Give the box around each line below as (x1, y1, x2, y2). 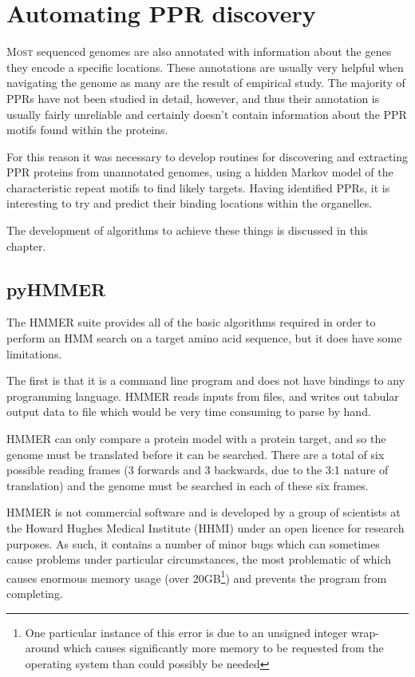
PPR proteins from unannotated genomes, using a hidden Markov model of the (6, 164, 393, 180)
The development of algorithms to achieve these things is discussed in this (6, 222, 368, 239)
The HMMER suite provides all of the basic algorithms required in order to (6, 314, 376, 331)
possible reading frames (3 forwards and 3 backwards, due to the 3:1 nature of (6, 461, 389, 478)
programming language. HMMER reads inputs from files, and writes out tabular (6, 387, 399, 404)
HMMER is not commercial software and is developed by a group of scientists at (6, 504, 401, 521)
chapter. (6, 237, 46, 254)
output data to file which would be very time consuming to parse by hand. (6, 403, 371, 420)
